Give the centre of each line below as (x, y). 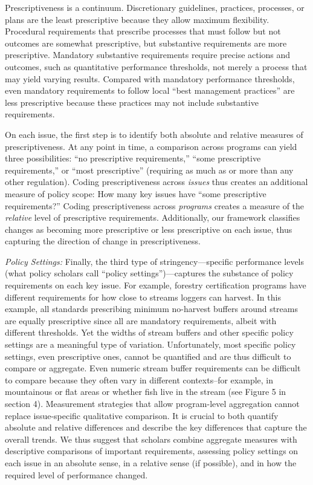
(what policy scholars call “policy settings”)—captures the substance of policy (149, 273)
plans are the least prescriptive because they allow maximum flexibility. (137, 19)
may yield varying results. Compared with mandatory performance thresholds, (150, 78)
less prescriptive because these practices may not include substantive (132, 102)
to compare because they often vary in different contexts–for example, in (139, 379)
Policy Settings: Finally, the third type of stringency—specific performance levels (155, 261)
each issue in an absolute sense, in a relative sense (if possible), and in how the (151, 462)
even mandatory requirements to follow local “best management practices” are (150, 90)
